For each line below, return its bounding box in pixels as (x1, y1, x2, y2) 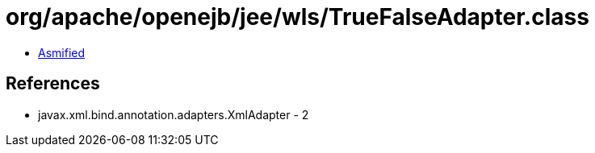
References (6, 73, 100, 94)
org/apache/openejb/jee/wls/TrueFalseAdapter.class (6, 3, 589, 31)
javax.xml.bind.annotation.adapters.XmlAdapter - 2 (38, 107, 309, 122)
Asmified (38, 45, 86, 60)
